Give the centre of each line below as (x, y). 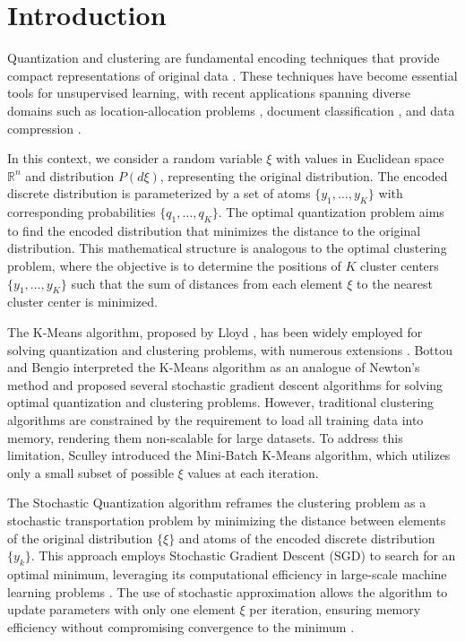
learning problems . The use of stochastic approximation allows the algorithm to (228, 591)
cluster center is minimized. (82, 302)
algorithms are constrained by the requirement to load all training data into (215, 420)
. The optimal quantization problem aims (331, 212)
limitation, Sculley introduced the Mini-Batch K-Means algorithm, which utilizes (229, 455)
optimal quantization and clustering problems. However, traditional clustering (221, 402)
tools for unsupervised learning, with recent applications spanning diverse (209, 93)
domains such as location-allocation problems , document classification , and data (231, 110)
